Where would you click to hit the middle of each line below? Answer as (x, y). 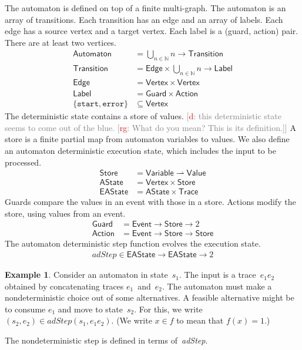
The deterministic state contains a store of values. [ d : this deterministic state (143, 116)
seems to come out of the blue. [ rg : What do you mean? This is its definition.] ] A (150, 127)
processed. (23, 162)
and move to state (90, 309)
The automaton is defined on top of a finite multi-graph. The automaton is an (145, 8)
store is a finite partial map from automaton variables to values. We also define (147, 139)
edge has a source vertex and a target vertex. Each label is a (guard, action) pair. (152, 31)
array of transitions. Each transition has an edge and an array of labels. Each (144, 19)
